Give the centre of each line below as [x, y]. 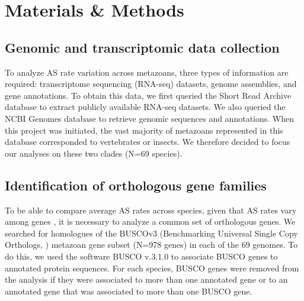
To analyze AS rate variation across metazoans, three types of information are [147, 72]
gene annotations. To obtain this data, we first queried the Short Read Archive [148, 95]
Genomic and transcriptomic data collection [142, 47]
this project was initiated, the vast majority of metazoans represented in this [144, 130]
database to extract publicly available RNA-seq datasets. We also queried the [145, 107]
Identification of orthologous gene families [136, 185]
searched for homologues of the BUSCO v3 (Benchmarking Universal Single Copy [151, 233]
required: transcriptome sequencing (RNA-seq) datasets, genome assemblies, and [151, 84]
